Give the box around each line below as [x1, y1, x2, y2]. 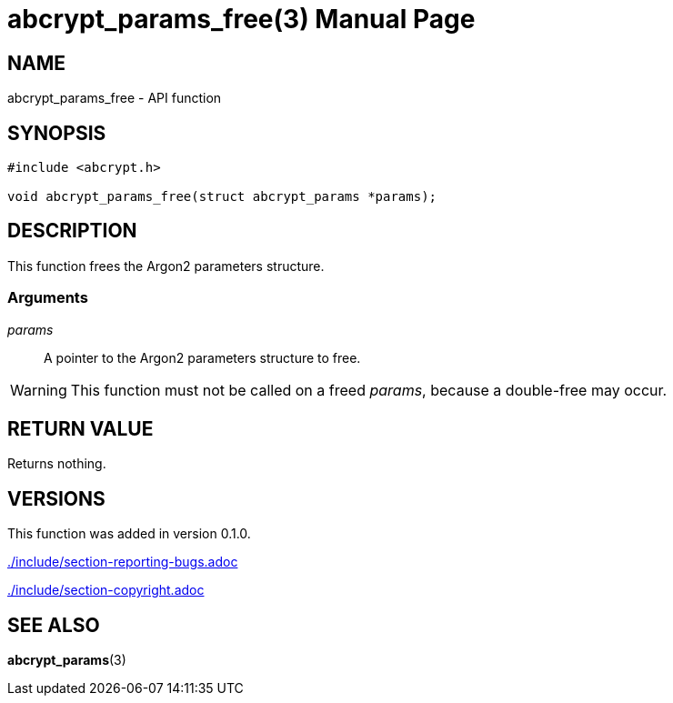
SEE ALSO [7, 613, 100, 637]
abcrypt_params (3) [7, 652, 126, 668]
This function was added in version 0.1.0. [7, 526, 251, 542]
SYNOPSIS [7, 121, 106, 145]
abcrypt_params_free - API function [7, 90, 222, 106]
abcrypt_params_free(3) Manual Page [7, 4, 476, 35]
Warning [10, 380, 67, 399]
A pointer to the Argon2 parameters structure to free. [44, 349, 361, 366]
